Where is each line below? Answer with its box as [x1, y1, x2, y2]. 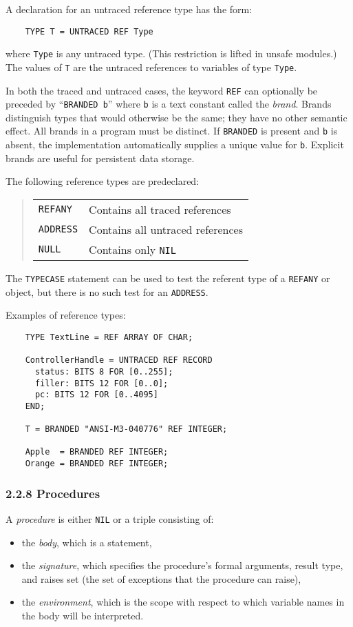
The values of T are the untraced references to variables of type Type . [6, 59, 297, 74]
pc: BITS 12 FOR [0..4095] [34, 390, 158, 400]
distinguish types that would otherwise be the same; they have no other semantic [6, 110, 347, 124]
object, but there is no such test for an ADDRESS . [6, 284, 208, 299]
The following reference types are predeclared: [6, 174, 200, 188]
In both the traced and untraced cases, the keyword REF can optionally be [6, 83, 318, 97]
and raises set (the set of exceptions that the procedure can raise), [21, 571, 301, 586]
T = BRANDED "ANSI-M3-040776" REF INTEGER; [25, 424, 228, 435]
